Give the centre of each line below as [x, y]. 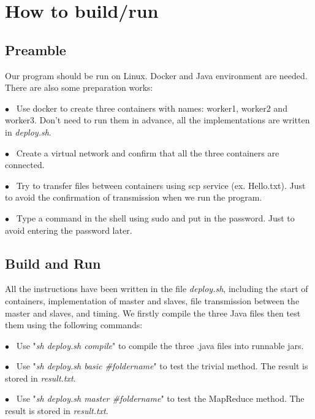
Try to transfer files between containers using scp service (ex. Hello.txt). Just [161, 185]
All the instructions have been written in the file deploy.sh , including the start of [157, 289]
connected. [25, 165]
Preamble [36, 49]
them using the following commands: [74, 325]
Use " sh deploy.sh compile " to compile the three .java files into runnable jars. [160, 345]
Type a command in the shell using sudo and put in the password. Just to [155, 217]
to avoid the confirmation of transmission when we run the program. [134, 197]
